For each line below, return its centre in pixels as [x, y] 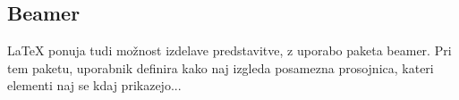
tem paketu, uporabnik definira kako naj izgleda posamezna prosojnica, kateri [221, 67]
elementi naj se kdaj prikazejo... [94, 85]
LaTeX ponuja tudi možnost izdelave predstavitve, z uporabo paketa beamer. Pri [229, 50]
